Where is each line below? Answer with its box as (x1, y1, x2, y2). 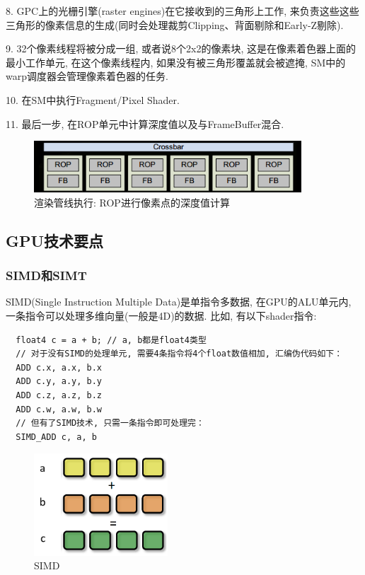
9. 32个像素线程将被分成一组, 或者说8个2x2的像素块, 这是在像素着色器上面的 (6, 41, 357, 56)
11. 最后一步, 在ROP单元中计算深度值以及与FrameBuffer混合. (6, 116, 284, 131)
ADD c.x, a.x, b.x (16, 362, 103, 373)
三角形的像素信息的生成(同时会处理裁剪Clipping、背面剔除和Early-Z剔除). (6, 17, 344, 32)
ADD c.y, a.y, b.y (16, 376, 103, 387)
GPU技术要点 (6, 229, 104, 251)
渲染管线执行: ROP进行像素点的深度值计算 (34, 194, 230, 209)
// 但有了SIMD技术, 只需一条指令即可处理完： (16, 418, 204, 429)
